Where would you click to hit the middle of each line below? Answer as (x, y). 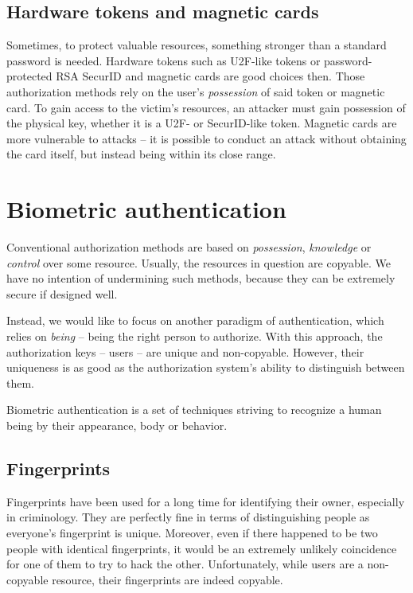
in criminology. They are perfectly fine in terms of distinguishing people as (188, 517)
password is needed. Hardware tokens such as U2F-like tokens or (164, 60)
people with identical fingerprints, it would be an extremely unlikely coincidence (202, 548)
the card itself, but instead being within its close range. (141, 154)
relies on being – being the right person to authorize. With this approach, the (195, 336)
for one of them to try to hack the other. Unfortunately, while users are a (185, 564)
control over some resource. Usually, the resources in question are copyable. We (199, 262)
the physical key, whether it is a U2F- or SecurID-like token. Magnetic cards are (202, 123)
